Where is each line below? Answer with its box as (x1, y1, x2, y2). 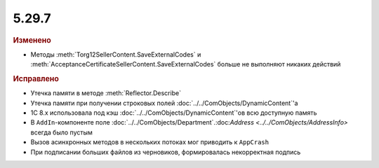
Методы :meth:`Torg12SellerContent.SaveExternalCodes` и (30, 50, 201, 59)
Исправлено (13, 73, 59, 83)
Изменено (13, 35, 52, 45)
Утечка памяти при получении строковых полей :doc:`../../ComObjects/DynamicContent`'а (30, 99, 298, 107)
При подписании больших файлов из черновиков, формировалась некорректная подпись (30, 148, 301, 156)
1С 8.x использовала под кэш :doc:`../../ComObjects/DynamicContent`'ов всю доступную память (30, 108, 317, 117)
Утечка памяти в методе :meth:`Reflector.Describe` (30, 89, 182, 97)
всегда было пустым (30, 128, 93, 136)
